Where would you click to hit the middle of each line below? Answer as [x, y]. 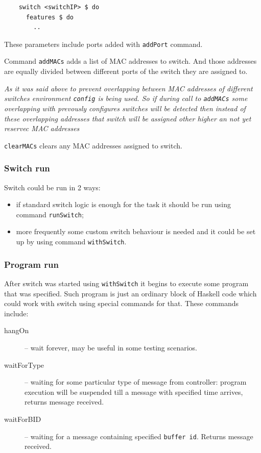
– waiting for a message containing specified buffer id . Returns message [139, 436]
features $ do [50, 17]
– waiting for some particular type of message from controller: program [136, 382]
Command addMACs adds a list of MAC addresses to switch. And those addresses [130, 61]
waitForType [24, 364]
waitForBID [23, 419]
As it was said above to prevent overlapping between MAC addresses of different [128, 88]
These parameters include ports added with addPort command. [103, 44]
